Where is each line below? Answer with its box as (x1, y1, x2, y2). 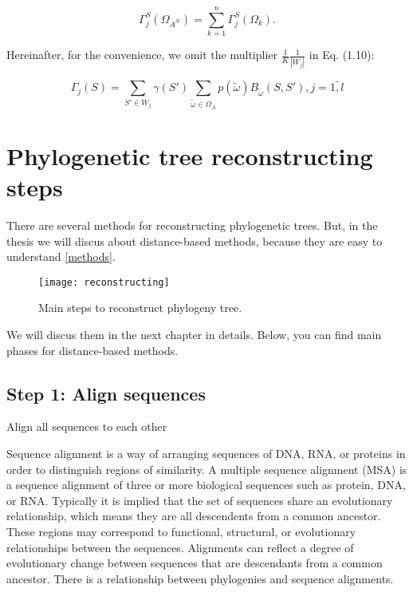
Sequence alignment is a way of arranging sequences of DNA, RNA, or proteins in (6, 445, 406, 462)
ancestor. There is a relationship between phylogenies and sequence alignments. (6, 570, 394, 586)
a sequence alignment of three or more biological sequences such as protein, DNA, (6, 476, 406, 493)
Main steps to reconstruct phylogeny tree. (38, 299, 242, 316)
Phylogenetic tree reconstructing (6, 139, 373, 172)
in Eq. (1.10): (309, 46, 375, 63)
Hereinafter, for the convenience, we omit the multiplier (6, 46, 278, 63)
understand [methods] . (6, 248, 116, 265)
